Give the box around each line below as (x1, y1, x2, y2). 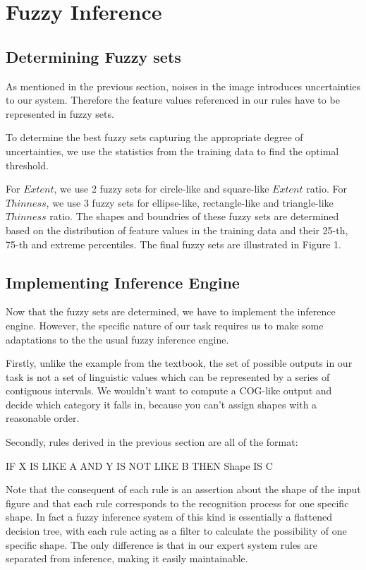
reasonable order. (6, 411, 80, 425)
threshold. (6, 157, 49, 172)
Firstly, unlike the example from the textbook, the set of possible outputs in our (6, 356, 353, 370)
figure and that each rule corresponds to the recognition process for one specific (6, 495, 349, 510)
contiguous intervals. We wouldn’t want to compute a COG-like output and (6, 383, 332, 398)
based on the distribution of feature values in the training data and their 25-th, (6, 222, 348, 237)
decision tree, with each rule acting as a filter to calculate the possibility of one (6, 523, 347, 538)
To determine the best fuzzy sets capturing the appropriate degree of (6, 130, 303, 145)
